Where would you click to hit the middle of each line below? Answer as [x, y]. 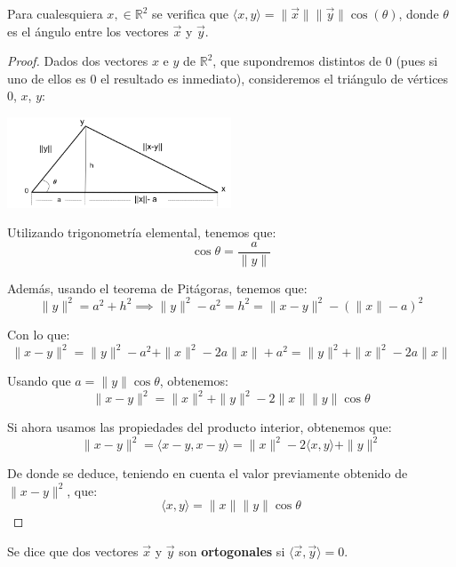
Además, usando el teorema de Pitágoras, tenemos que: [157, 287]
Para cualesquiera [55, 13]
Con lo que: [39, 334]
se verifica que [191, 13]
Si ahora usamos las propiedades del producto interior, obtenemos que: [200, 427]
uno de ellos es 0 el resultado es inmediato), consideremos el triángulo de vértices [228, 78]
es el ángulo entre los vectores [88, 31]
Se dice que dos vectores [73, 551]
